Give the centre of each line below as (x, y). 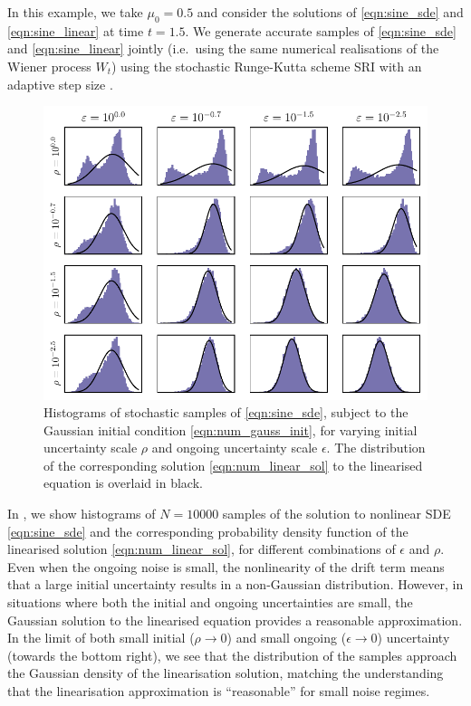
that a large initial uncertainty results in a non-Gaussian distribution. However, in (235, 584)
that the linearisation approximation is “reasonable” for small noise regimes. (219, 691)
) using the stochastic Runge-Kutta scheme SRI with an (267, 66)
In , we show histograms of (82, 514)
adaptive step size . (60, 84)
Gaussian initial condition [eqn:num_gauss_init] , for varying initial (231, 429)
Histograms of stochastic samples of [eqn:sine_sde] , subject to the (226, 412)
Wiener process (49, 66)
